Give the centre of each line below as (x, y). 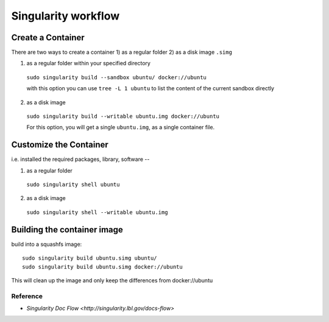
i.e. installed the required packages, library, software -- (80, 159)
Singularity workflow (65, 16)
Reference (27, 296)
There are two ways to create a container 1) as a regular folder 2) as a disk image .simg (122, 52)
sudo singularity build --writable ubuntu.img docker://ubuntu (123, 116)
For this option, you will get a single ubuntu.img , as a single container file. (121, 127)
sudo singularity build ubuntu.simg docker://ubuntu (102, 267)
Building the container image (67, 230)
